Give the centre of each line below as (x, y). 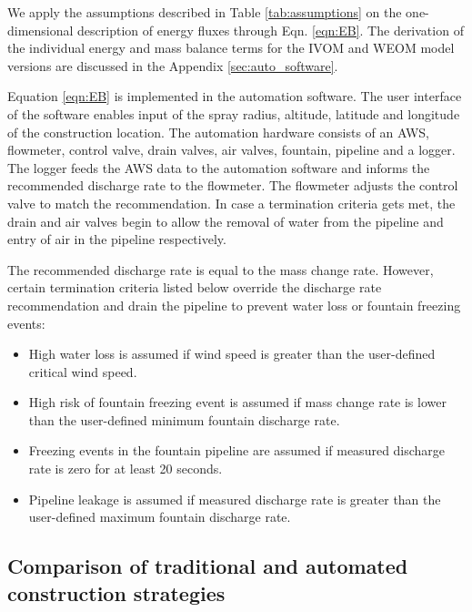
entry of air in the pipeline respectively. (117, 239)
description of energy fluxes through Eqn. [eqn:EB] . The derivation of (271, 30)
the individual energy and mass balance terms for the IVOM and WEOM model (231, 48)
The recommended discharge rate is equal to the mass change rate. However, (221, 269)
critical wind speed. (83, 371)
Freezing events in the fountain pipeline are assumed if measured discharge (237, 450)
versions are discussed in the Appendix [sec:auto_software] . (173, 65)
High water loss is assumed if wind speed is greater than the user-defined (232, 354)
